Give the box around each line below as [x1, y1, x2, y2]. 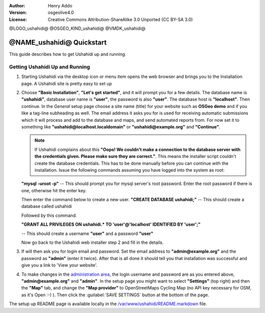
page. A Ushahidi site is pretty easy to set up [21, 80, 112, 86]
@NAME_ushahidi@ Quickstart [9, 38, 107, 47]
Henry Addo [48, 3, 73, 8]
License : [9, 16, 27, 22]
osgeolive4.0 [48, 10, 74, 16]
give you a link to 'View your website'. [21, 262, 98, 268]
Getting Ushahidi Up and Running [9, 63, 90, 70]
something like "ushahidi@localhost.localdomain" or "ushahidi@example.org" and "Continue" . [21, 124, 220, 130]
